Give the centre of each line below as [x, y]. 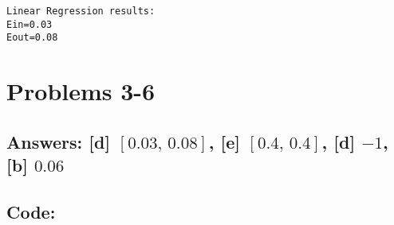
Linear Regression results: [81, 11]
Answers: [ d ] [59, 141]
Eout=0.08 [32, 38]
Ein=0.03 [30, 24]
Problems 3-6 [81, 91]
